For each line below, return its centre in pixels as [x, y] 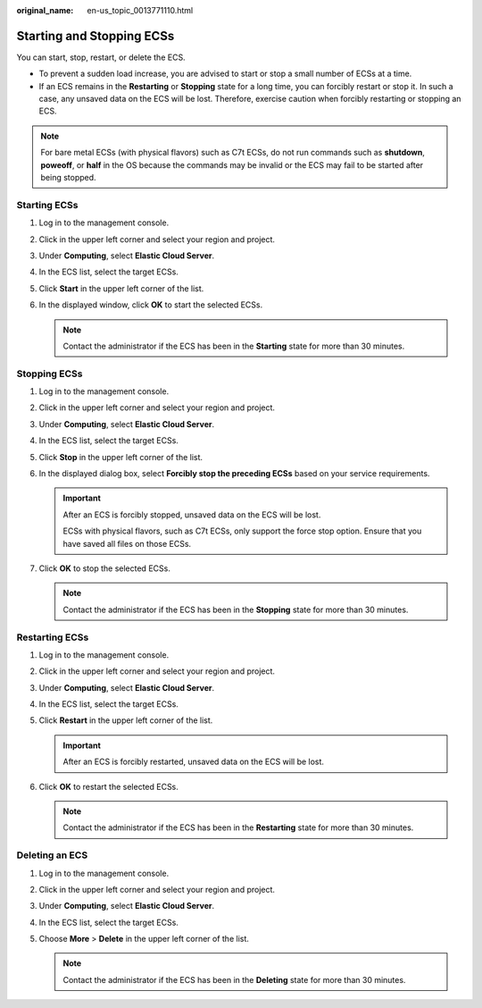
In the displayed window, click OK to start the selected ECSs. [151, 305]
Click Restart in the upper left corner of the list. [126, 720]
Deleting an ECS [52, 855]
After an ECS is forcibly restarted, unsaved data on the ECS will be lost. [194, 762]
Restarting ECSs [53, 637]
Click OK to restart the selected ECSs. [108, 786]
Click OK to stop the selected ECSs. [105, 568]
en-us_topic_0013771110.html [140, 10]
